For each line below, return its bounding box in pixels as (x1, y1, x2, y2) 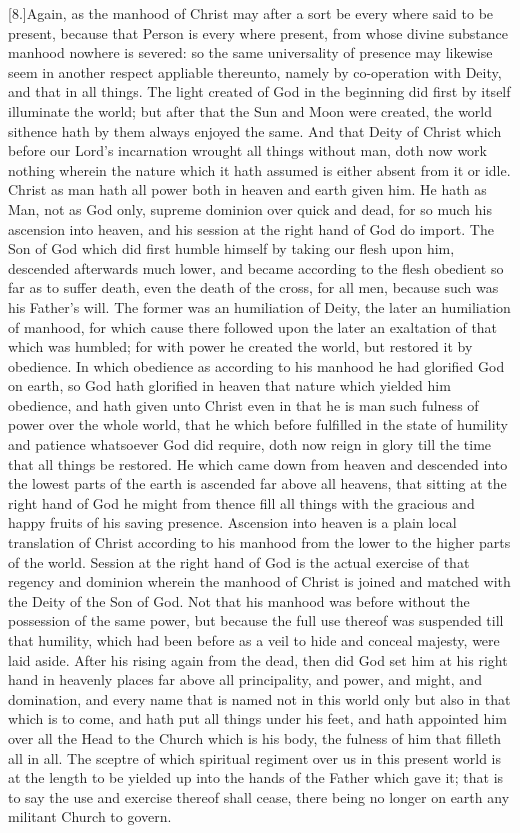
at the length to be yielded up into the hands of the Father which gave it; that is (8, 767, 504, 788)
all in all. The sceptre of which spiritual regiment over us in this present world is (8, 747, 502, 768)
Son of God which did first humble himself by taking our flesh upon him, (8, 238, 455, 259)
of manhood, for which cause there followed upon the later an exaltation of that (8, 316, 498, 337)
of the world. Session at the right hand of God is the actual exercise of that (8, 551, 470, 572)
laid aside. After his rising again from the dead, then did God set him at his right (8, 649, 508, 670)
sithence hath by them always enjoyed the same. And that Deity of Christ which (8, 120, 502, 141)
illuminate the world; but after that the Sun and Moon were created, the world (8, 100, 493, 121)
